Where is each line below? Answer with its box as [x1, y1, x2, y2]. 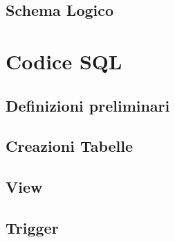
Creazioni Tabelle [6, 135, 133, 157]
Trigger [6, 216, 59, 238]
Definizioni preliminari [6, 94, 170, 116]
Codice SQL [6, 46, 122, 75]
